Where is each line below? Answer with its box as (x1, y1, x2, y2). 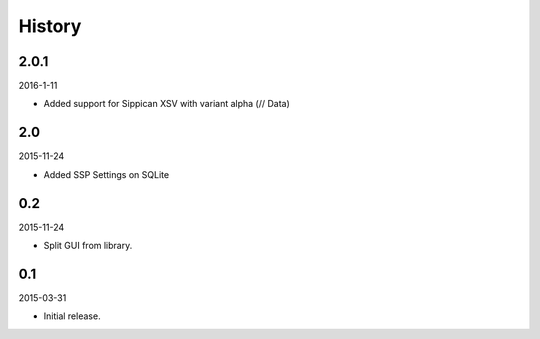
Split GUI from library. (43, 240, 133, 252)
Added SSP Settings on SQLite (43, 168, 170, 180)
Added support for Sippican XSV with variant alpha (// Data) (43, 98, 290, 110)
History (18, 15, 82, 37)
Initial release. (43, 310, 101, 322)
